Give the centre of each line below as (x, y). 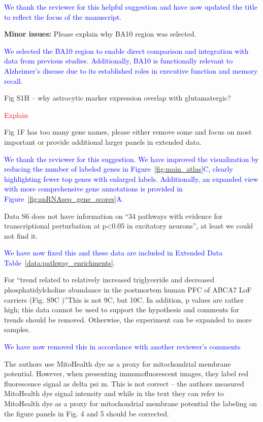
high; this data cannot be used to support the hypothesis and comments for (122, 310)
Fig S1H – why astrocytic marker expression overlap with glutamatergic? (118, 98)
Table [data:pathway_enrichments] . (60, 262)
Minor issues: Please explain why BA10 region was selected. (100, 34)
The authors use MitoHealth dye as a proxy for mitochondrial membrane (118, 363)
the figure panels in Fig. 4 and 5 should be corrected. (87, 413)
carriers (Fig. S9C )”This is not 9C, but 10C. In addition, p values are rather (124, 299)
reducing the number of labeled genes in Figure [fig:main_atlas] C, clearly (119, 169)
